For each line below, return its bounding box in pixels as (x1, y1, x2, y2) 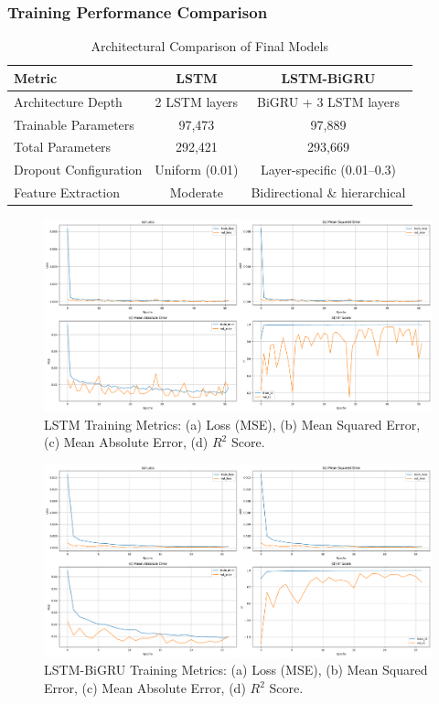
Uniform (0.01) (155, 160, 239, 179)
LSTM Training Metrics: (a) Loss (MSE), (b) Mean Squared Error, (44, 414, 421, 433)
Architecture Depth (14, 91, 123, 111)
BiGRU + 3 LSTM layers (256, 91, 400, 111)
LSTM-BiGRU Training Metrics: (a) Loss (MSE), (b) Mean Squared (44, 660, 428, 679)
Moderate (169, 183, 224, 202)
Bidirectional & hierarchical (251, 183, 406, 202)
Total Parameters (14, 137, 112, 156)
